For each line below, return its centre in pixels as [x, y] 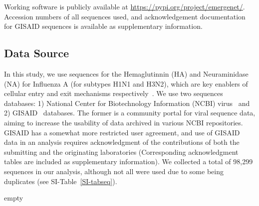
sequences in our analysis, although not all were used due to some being [114, 171]
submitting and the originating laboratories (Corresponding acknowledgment [121, 152]
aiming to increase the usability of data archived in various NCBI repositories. [124, 122]
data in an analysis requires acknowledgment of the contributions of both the [122, 142]
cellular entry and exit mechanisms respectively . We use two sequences [114, 93]
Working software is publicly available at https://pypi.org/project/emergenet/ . [125, 6]
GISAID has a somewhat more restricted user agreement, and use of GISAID [122, 132]
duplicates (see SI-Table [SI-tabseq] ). [61, 181]
